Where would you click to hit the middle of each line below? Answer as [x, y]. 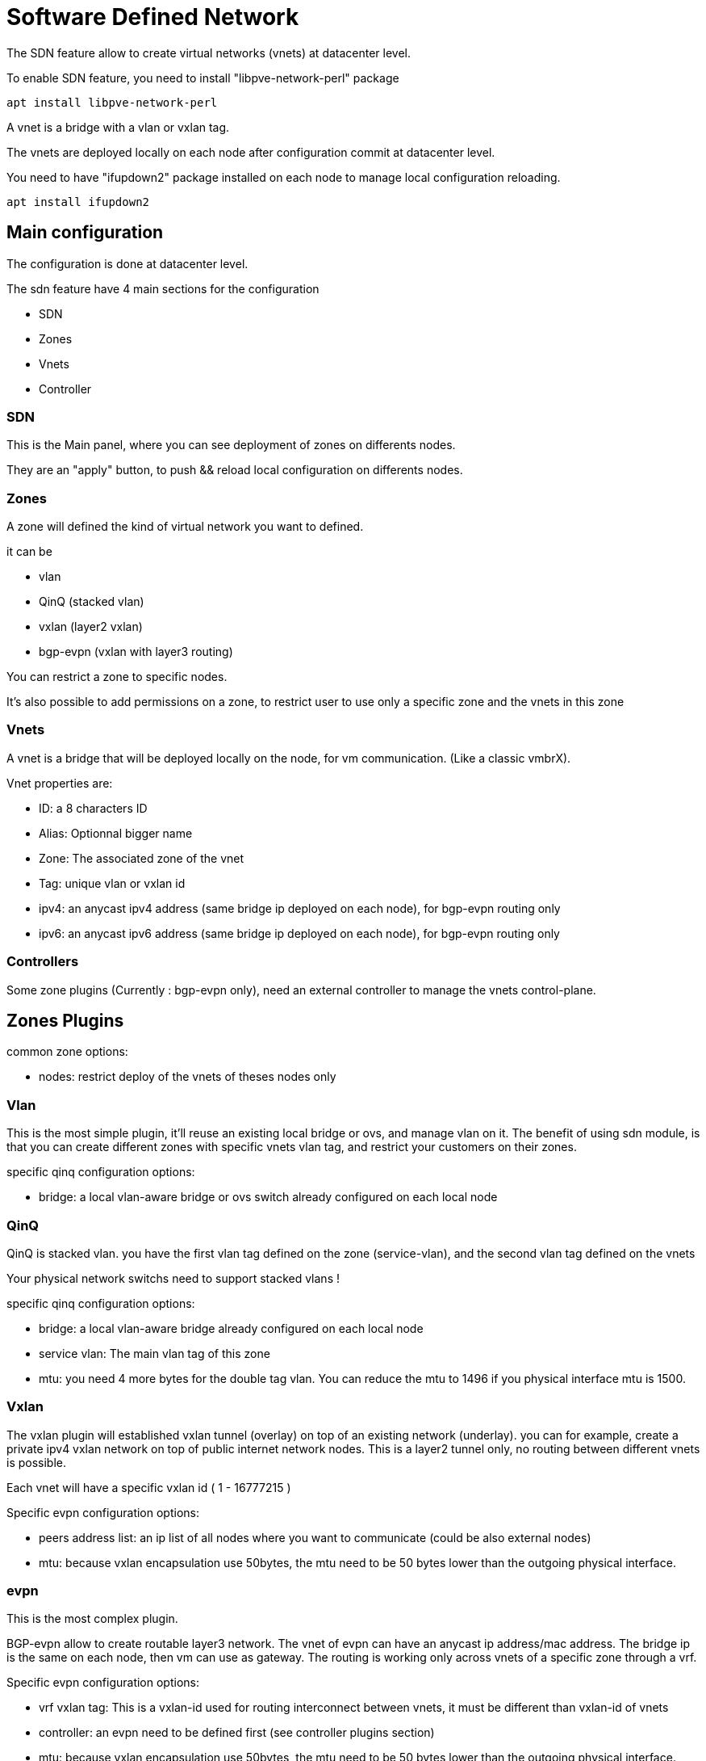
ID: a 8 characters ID [93, 808]
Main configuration [85, 233]
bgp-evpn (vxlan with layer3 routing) [136, 652]
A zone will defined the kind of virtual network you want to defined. [185, 527]
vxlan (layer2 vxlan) [91, 627]
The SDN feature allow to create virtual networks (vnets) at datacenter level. [209, 53]
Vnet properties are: [60, 783]
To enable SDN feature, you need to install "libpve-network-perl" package [203, 78]
